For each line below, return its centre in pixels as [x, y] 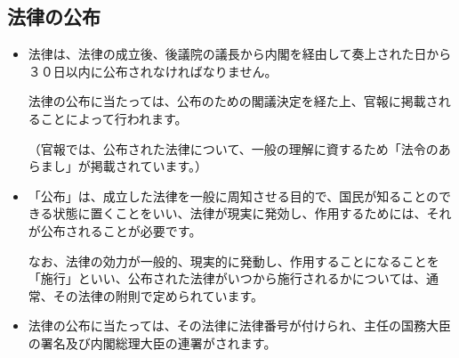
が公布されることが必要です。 [115, 230]
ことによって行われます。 [114, 118]
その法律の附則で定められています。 [158, 295]
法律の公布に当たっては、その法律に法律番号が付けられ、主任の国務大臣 [239, 325]
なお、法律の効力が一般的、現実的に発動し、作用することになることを [234, 260]
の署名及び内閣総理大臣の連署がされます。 [152, 342]
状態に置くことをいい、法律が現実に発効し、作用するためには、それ [252, 213]
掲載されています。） [149, 166]
